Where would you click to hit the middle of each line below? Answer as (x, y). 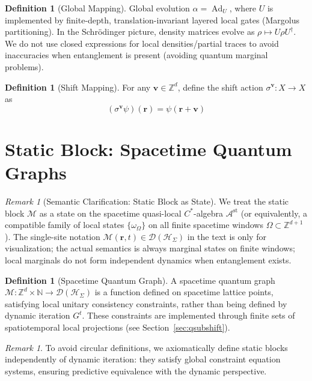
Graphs (36, 172)
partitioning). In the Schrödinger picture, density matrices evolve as (130, 31)
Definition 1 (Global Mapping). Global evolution (97, 8)
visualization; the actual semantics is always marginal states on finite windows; (150, 248)
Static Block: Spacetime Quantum (148, 148)
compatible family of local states (65, 225)
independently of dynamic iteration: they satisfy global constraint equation (143, 359)
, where (243, 8)
